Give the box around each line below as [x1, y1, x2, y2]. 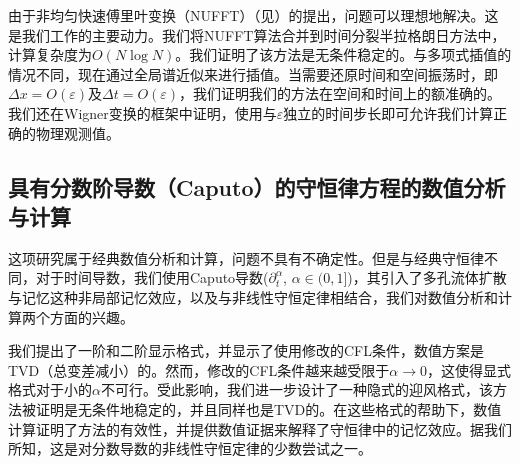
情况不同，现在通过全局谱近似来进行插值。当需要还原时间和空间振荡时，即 [8, 63, 498, 84]
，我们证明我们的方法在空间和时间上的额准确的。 [179, 83, 502, 104]
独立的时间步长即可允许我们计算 [283, 102, 494, 123]
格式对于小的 [8, 379, 92, 400]
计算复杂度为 [8, 44, 92, 65]
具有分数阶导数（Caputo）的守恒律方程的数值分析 [8, 171, 506, 202]
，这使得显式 [427, 359, 512, 380]
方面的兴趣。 [49, 306, 134, 327]
